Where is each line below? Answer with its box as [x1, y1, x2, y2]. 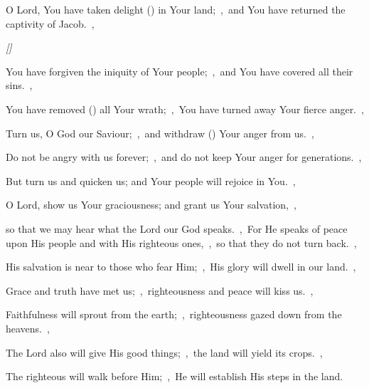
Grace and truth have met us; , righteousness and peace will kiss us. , [6, 283, 314, 298]
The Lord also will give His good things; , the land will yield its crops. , [6, 345, 323, 360]
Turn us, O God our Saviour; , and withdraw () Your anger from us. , [6, 125, 314, 140]
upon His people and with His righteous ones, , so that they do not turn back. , [6, 235, 357, 250]
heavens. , [6, 320, 50, 335]
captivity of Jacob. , [6, 16, 95, 31]
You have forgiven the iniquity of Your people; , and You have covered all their [6, 63, 353, 78]
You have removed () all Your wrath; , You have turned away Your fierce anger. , [6, 101, 364, 116]
